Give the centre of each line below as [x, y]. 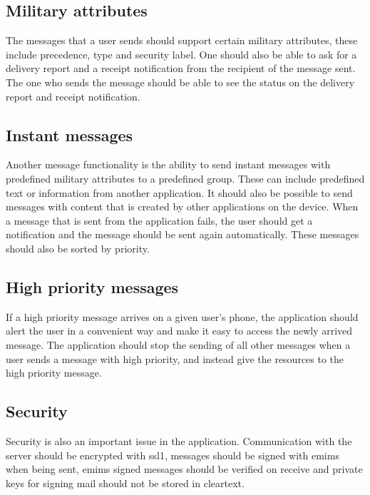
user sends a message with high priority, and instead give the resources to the [175, 358]
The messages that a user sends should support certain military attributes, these [182, 40]
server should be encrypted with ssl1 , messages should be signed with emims [173, 455]
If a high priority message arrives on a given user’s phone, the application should [182, 316]
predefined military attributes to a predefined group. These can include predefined [185, 178]
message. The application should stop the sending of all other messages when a [178, 344]
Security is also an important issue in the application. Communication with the [179, 440]
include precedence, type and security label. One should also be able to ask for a [181, 54]
